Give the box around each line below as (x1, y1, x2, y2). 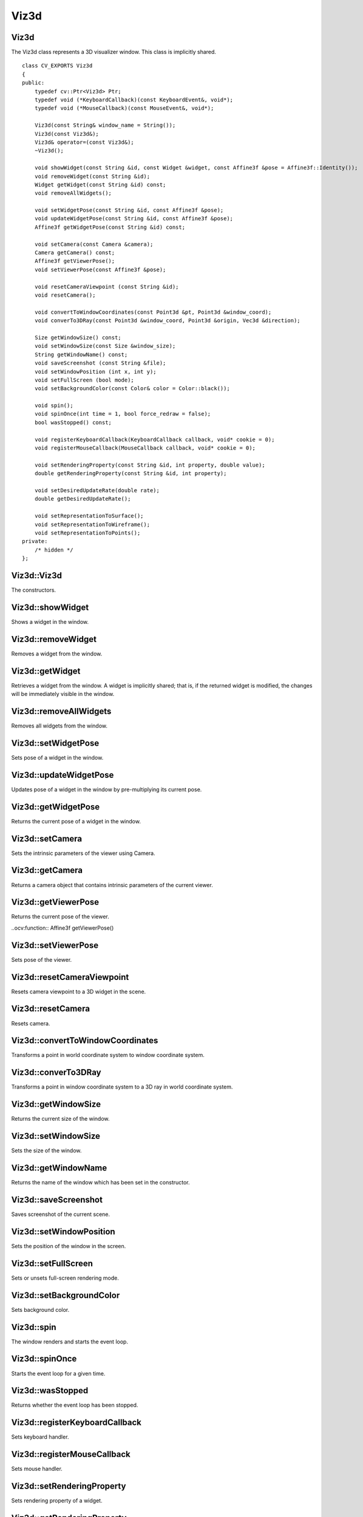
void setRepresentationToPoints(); (34, 529, 141, 536)
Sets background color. (11, 1306, 70, 1313)
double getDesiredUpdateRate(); (34, 495, 131, 502)
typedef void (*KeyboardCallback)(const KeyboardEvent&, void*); (34, 96, 234, 103)
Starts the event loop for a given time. (11, 1370, 106, 1377)
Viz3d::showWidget (11, 602, 89, 612)
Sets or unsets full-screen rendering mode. (11, 1274, 120, 1282)
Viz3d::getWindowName (11, 1163, 107, 1174)
